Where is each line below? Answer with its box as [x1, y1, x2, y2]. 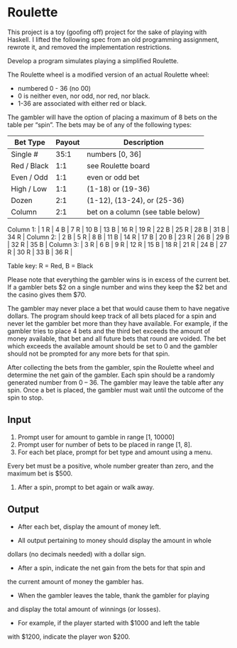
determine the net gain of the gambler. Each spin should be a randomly [7, 370, 215, 379]
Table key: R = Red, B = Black [7, 261, 94, 270]
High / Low [11, 184, 48, 194]
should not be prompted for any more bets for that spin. [7, 349, 170, 358]
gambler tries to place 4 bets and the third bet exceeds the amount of [7, 326, 211, 335]
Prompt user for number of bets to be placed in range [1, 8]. [17, 440, 192, 449]
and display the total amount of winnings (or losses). [7, 605, 161, 613]
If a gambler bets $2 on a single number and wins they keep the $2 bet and [7, 282, 228, 291]
